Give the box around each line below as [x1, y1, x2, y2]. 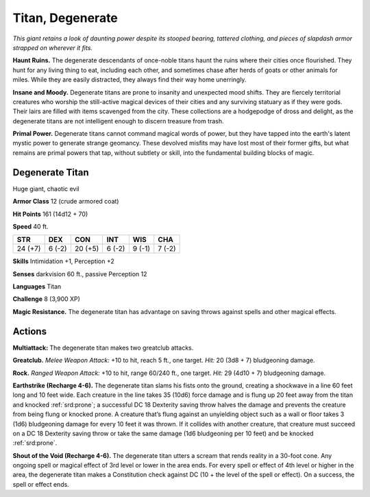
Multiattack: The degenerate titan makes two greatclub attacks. [12, 343, 194, 352]
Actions [12, 326, 47, 337]
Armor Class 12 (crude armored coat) [12, 197, 119, 206]
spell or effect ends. [12, 480, 70, 488]
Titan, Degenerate [12, 10, 118, 25]
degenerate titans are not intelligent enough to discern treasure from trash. [12, 117, 224, 125]
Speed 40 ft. [12, 222, 49, 230]
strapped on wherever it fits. [12, 43, 92, 51]
